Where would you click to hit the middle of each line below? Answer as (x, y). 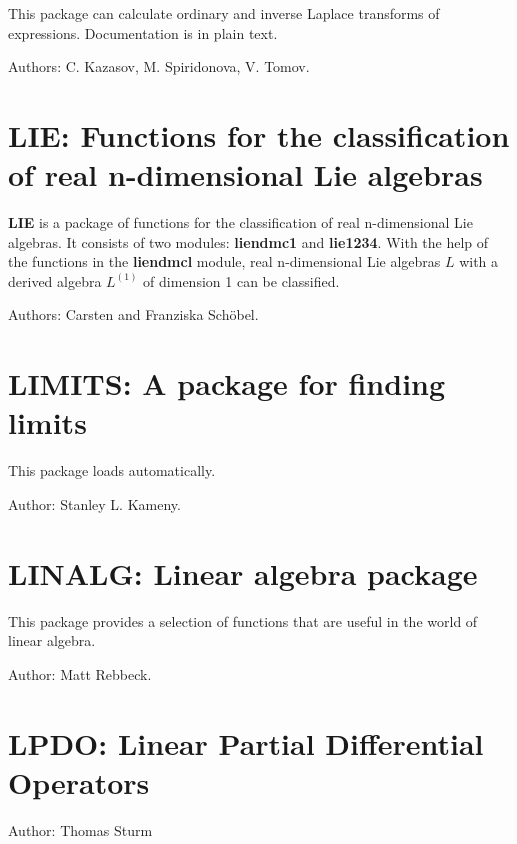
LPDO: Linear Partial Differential (246, 742)
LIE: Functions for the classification (259, 134)
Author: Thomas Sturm (80, 829)
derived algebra (55, 280)
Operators (79, 781)
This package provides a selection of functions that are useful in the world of (243, 620)
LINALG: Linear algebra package (243, 572)
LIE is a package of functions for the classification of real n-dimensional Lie (240, 222)
